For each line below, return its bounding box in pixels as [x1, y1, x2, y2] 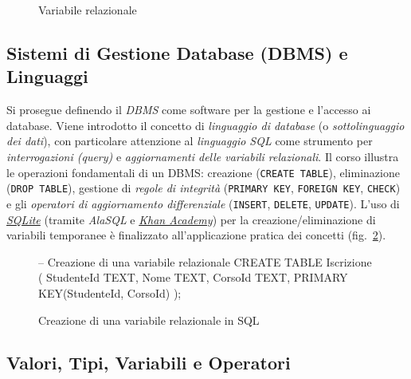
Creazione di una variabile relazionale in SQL [38, 311, 260, 328]
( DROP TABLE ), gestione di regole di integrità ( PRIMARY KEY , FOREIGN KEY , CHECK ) [6, 180, 401, 196]
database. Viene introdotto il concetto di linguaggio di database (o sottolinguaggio [6, 116, 405, 133]
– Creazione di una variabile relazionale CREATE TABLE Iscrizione [38, 253, 372, 270]
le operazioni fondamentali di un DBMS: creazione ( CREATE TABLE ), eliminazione [6, 164, 400, 180]
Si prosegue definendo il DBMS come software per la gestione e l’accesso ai [6, 101, 371, 118]
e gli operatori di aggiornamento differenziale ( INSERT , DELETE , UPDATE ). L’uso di [6, 195, 400, 211]
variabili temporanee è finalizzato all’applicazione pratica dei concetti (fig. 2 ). [6, 227, 386, 243]
